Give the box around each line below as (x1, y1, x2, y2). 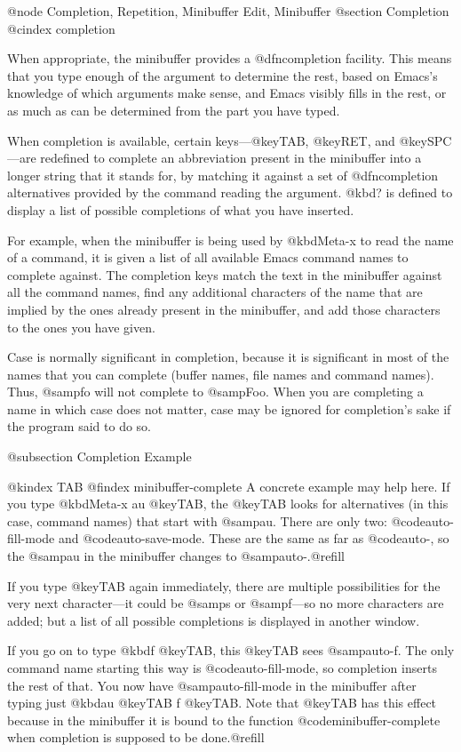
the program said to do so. (7, 417, 152, 436)
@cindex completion (7, 19, 115, 37)
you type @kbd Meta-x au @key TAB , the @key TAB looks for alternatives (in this (7, 494, 449, 513)
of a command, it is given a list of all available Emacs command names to (7, 248, 409, 267)
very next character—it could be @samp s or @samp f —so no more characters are (7, 594, 444, 612)
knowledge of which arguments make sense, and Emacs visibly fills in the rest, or (7, 84, 447, 102)
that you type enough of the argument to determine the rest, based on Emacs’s (7, 66, 438, 84)
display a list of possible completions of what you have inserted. (7, 200, 354, 219)
